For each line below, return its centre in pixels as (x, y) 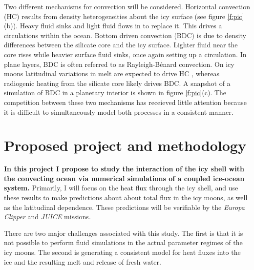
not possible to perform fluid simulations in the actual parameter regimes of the (123, 242)
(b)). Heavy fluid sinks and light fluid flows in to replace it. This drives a (113, 26)
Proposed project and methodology (125, 145)
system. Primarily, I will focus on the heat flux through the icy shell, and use (121, 188)
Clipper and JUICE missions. (47, 217)
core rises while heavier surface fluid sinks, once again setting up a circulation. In (125, 54)
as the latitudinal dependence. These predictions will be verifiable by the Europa (124, 207)
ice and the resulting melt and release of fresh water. (83, 261)
